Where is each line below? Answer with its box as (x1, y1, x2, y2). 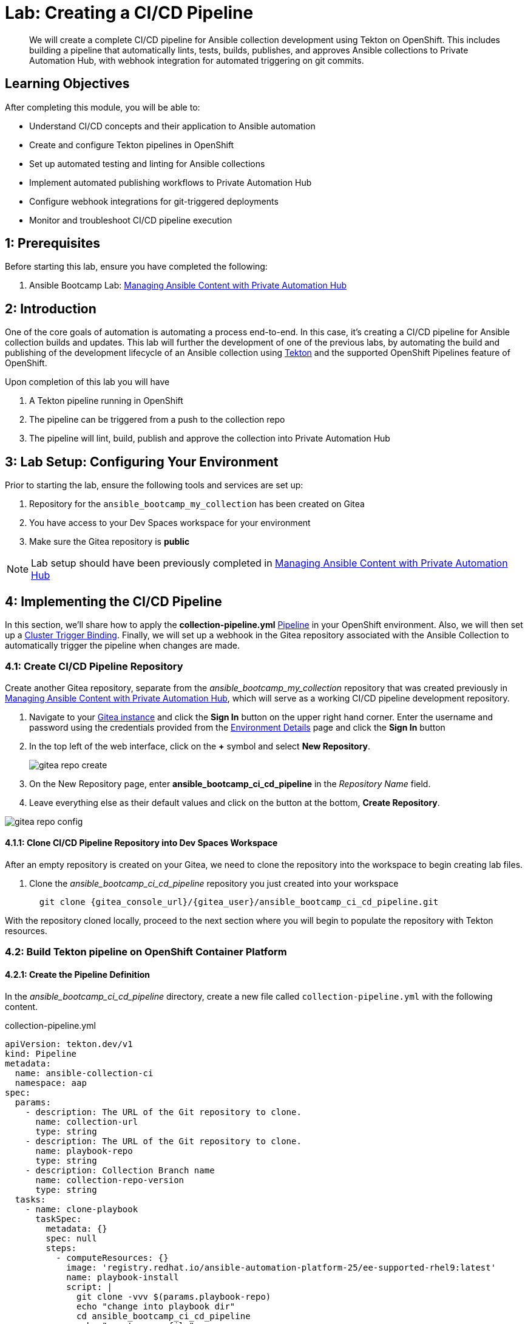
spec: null (46, 1233, 97, 1243)
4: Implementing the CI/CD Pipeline (5, 593, 222, 609)
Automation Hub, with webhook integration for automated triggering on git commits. (29, 55, 364, 66)
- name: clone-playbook (25, 1204, 138, 1214)
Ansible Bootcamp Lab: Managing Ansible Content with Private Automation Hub (29, 280, 347, 291)
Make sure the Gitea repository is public (29, 536, 190, 547)
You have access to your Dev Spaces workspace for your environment (29, 517, 311, 528)
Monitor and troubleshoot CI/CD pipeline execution (29, 214, 232, 225)
